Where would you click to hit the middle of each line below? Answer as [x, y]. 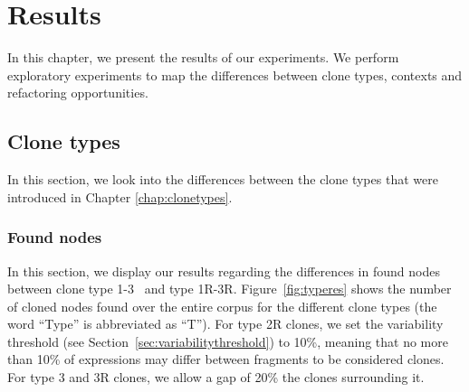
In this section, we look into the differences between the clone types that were [223, 179]
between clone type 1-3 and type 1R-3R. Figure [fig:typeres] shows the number [230, 289]
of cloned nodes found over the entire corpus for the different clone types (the [222, 306]
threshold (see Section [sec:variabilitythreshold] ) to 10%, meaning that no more [228, 341]
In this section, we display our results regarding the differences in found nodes [224, 271]
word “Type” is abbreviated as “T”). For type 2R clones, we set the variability [225, 324]
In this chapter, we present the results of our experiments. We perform [203, 57]
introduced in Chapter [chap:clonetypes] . [120, 196]
